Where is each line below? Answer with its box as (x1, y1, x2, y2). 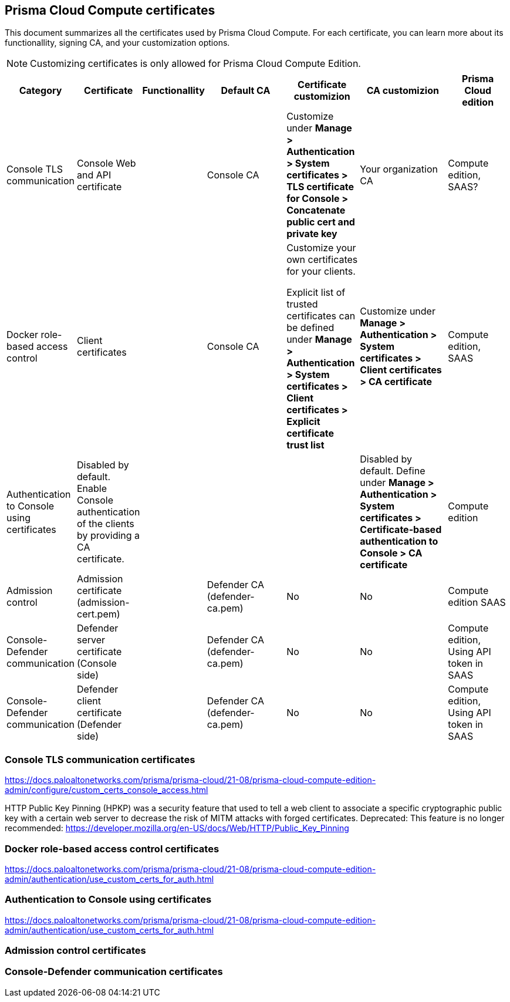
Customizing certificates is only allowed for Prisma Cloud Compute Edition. (30, 58, 361, 70)
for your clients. (286, 265, 356, 278)
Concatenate (286, 204, 346, 217)
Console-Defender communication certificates (5, 966, 223, 978)
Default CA (221, 85, 271, 97)
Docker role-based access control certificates (5, 842, 219, 855)
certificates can (286, 310, 356, 322)
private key (286, 228, 337, 240)
